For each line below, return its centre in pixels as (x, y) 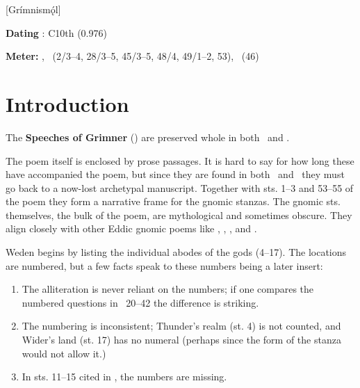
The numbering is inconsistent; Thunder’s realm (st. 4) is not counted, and (181, 326)
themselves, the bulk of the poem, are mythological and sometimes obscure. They (179, 215)
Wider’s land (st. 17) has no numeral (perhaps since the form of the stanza (181, 340)
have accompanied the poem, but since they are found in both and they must (175, 174)
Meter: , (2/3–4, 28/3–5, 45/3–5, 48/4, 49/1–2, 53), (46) (132, 56)
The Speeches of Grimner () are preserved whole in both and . (148, 137)
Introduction (67, 103)
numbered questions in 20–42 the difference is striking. (140, 302)
